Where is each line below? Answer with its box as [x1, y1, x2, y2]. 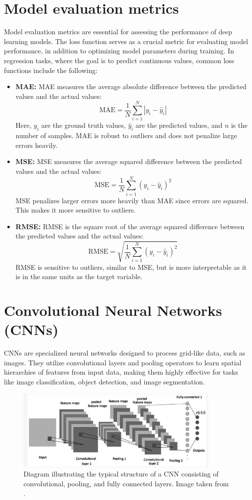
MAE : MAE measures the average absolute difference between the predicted [15, 81, 247, 92]
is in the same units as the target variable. [15, 271, 142, 282]
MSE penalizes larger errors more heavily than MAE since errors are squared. [15, 195, 249, 205]
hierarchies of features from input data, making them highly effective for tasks [4, 367, 238, 377]
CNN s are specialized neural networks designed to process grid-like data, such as [4, 348, 246, 358]
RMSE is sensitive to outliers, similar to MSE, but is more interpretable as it [15, 262, 247, 272]
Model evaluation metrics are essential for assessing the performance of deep [4, 26, 232, 37]
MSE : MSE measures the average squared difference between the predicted [15, 156, 242, 167]
